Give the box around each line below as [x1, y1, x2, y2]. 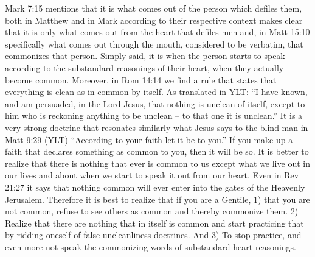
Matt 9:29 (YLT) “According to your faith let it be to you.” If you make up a [5, 133, 293, 146]
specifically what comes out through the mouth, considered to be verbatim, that [5, 37, 303, 50]
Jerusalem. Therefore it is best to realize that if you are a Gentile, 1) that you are [5, 192, 310, 205]
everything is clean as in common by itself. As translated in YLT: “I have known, [5, 85, 308, 98]
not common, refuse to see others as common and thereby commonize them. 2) [5, 205, 299, 217]
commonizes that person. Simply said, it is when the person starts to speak [5, 49, 285, 62]
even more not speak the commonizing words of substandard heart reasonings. [5, 240, 296, 253]
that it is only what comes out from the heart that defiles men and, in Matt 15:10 [5, 26, 310, 38]
